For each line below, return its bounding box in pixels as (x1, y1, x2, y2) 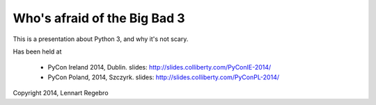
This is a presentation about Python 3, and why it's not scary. (13, 35, 189, 43)
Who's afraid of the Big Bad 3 (13, 10, 185, 26)
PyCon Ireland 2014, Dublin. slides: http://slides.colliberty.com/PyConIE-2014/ (47, 63, 272, 72)
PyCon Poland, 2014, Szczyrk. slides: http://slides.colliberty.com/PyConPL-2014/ (47, 73, 280, 81)
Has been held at (13, 47, 62, 56)
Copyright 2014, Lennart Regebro (13, 89, 109, 97)
